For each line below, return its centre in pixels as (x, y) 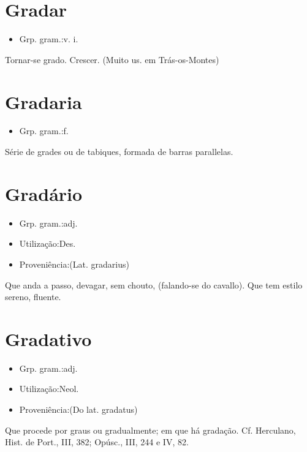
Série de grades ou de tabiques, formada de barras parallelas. (119, 152)
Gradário (44, 193)
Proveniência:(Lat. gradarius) (74, 264)
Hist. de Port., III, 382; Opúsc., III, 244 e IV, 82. (97, 442)
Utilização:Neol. (49, 389)
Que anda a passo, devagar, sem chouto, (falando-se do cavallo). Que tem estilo (154, 284)
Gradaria (44, 101)
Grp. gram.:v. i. (49, 39)
